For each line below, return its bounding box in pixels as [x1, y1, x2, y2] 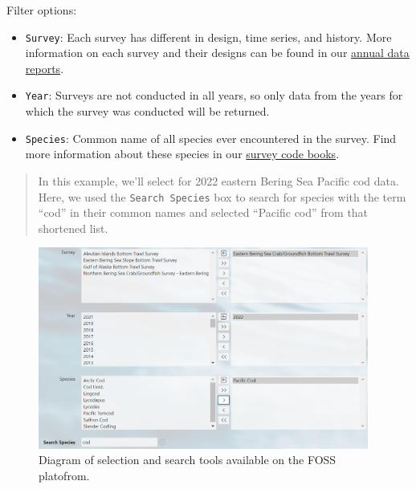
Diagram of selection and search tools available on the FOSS [39, 451, 336, 468]
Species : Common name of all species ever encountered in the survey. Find [25, 129, 397, 146]
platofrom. [39, 467, 90, 483]
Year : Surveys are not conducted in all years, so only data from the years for [25, 87, 403, 104]
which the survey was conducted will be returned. [25, 103, 270, 120]
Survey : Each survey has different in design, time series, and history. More [25, 28, 392, 45]
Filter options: [6, 2, 77, 18]
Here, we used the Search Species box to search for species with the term [38, 188, 406, 205]
